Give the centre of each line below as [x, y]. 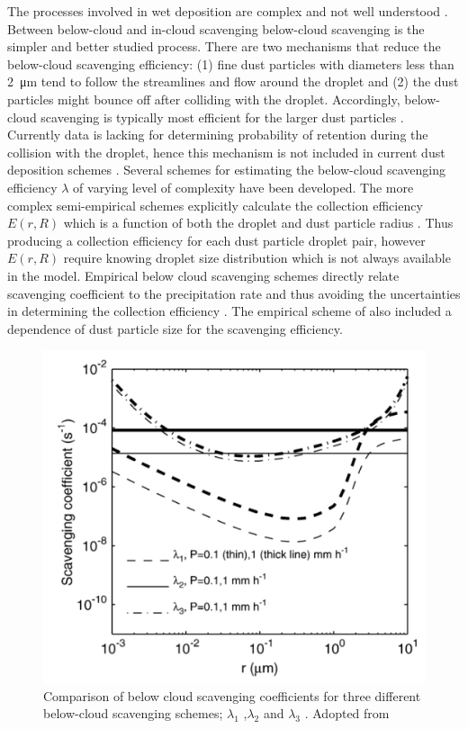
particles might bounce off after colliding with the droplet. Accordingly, [204, 99]
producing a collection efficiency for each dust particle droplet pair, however [216, 240]
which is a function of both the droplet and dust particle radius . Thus [258, 223]
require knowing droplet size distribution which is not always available [257, 258]
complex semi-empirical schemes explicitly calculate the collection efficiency [215, 205]
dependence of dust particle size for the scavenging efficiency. [175, 328]
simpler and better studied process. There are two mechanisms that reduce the [224, 46]
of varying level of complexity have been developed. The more [243, 187]
